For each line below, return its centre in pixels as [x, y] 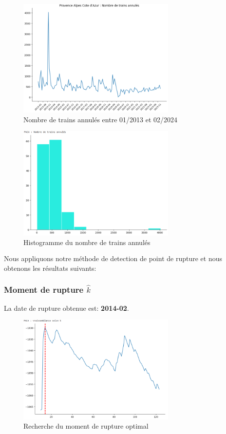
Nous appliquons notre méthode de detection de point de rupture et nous [113, 258]
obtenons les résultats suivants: [50, 268]
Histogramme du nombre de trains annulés [87, 242]
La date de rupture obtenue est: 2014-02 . [66, 308]
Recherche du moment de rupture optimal [86, 426]
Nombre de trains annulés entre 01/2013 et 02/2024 [101, 119]
